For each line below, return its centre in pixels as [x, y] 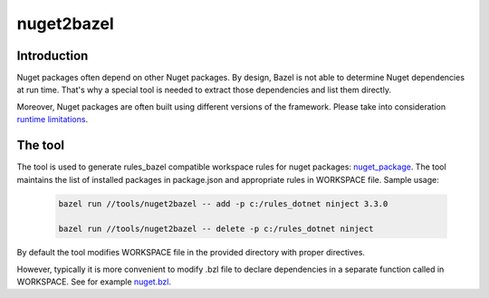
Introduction [53, 56]
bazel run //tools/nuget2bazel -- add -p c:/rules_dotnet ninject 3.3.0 [223, 203]
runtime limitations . [53, 120]
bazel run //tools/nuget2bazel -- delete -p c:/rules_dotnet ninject [216, 229]
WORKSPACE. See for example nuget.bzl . [94, 282]
